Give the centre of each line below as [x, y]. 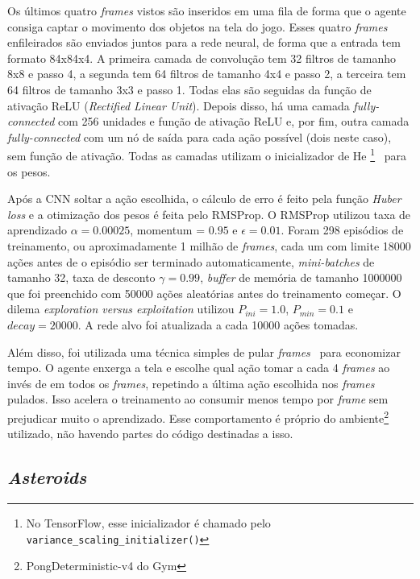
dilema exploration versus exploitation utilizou [121, 309]
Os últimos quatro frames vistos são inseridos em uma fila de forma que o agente [207, 10]
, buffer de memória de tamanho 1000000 [301, 277]
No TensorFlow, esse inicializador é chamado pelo [148, 522]
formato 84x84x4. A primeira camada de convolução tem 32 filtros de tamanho [202, 58]
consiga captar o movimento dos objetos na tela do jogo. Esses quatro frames [198, 26]
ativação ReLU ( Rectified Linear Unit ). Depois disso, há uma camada [179, 105]
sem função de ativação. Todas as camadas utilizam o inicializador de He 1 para [207, 154]
